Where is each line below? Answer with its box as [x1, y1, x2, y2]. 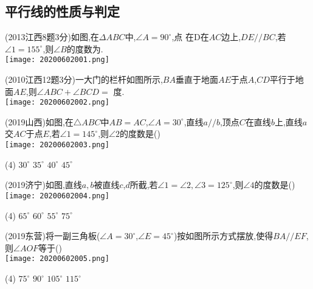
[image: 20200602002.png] [5, 98, 109, 107]
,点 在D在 [171, 30, 209, 43]
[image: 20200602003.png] [5, 141, 109, 150]
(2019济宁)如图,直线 [5, 178, 82, 191]
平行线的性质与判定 [5, 2, 120, 21]
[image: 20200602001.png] [5, 55, 109, 64]
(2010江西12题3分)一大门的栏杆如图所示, [5, 73, 163, 86]
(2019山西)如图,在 [5, 115, 74, 128]
